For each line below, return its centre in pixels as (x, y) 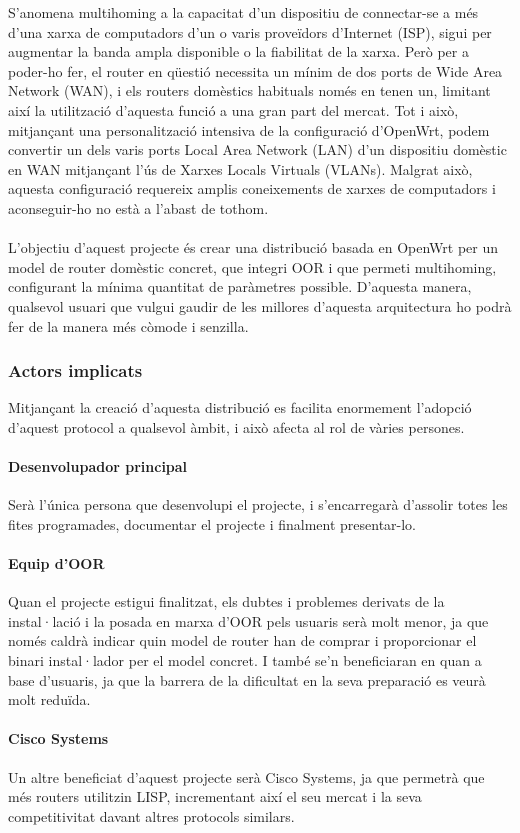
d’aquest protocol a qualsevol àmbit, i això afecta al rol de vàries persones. (236, 426)
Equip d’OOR (56, 563)
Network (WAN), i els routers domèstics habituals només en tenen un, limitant (249, 90)
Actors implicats (75, 370)
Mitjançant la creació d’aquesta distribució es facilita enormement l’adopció (240, 407)
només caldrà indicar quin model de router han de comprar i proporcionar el (242, 640)
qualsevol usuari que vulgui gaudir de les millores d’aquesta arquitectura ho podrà (260, 305)
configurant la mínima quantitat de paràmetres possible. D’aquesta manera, (240, 286)
